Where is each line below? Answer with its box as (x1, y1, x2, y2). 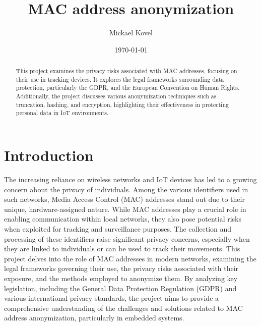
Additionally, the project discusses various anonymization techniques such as (16, 92, 217, 100)
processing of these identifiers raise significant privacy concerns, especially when (4, 233, 250, 244)
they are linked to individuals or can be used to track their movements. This (4, 243, 240, 254)
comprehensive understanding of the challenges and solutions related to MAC (4, 302, 243, 313)
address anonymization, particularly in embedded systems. (4, 312, 184, 323)
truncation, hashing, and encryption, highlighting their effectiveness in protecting (16, 100, 229, 108)
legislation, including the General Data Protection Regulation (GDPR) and (4, 283, 237, 293)
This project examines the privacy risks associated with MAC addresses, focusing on (16, 67, 237, 75)
